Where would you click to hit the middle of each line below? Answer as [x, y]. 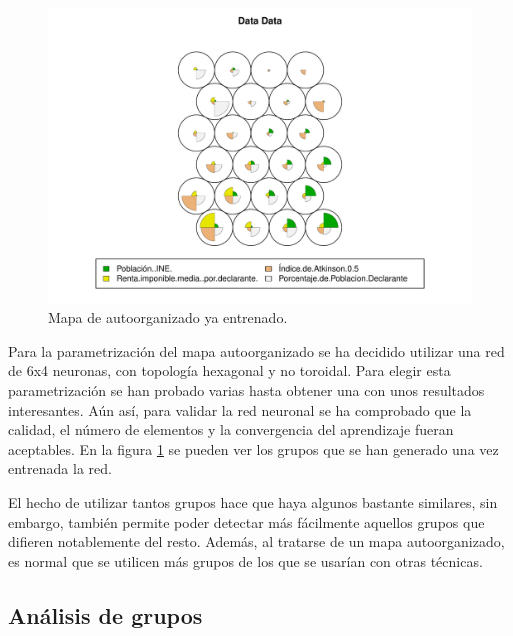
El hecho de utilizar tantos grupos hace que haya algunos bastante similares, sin [253, 501]
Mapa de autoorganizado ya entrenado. [168, 317]
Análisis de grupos [105, 614]
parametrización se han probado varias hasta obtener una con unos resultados [246, 390]
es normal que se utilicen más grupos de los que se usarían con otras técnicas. [245, 560]
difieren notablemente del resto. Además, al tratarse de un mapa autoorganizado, [256, 541]
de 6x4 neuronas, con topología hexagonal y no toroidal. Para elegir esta [229, 370]
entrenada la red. [60, 468]
